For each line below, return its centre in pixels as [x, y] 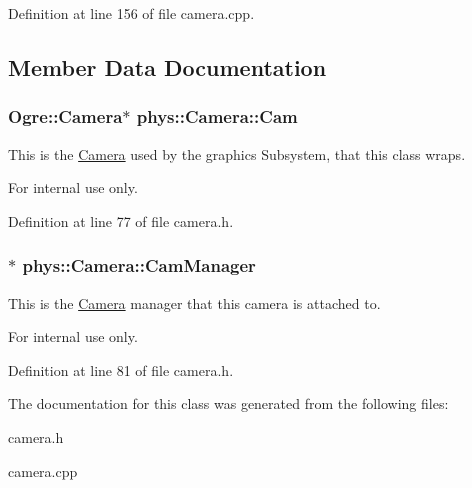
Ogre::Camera [65, 116]
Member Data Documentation [167, 66]
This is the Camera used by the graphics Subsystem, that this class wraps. [237, 153]
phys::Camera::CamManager [139, 265]
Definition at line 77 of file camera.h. [121, 220]
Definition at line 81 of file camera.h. [121, 369]
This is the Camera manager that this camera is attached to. [194, 302]
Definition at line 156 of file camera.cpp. [131, 13]
